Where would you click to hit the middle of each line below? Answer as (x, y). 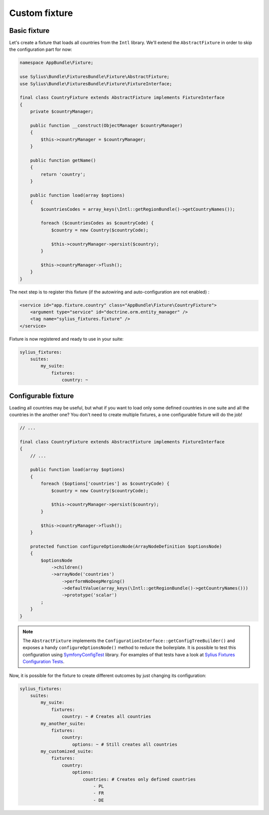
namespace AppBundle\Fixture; (57, 63)
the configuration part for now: (41, 49)
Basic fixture (29, 31)
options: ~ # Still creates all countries (125, 744)
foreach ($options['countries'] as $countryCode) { (105, 484)
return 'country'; (63, 174)
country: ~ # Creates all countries (106, 717)
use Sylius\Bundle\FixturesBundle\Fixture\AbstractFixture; (95, 77)
